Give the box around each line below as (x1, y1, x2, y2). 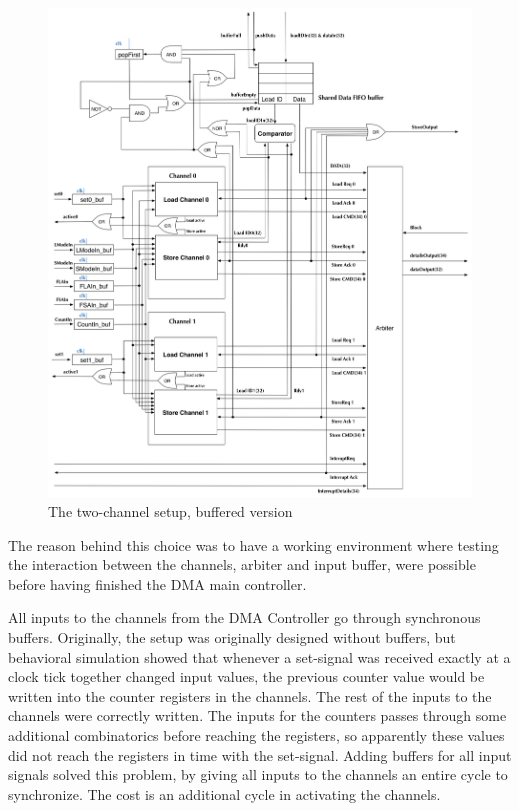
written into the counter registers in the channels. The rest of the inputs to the (8, 685, 492, 706)
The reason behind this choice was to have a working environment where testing (8, 534, 499, 555)
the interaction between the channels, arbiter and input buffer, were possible (8, 554, 476, 575)
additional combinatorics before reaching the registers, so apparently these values (8, 725, 505, 746)
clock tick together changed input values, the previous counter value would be (8, 666, 485, 687)
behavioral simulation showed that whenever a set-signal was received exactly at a (8, 646, 511, 667)
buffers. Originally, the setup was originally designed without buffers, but (8, 627, 456, 648)
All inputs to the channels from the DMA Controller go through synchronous (8, 607, 481, 628)
